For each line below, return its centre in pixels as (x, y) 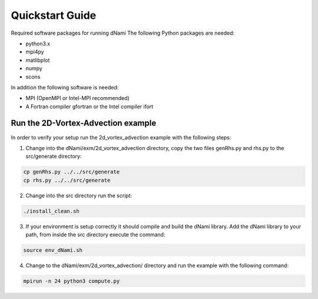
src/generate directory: (54, 157)
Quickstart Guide (54, 15)
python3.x (38, 44)
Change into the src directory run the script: (79, 195)
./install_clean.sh (51, 211)
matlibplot (38, 60)
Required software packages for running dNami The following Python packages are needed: (123, 33)
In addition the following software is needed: (65, 87)
